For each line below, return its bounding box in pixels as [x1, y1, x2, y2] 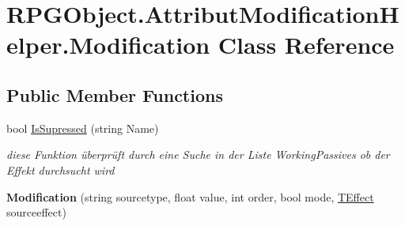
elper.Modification [6, 28, 210, 61]
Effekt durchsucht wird [6, 161, 115, 178]
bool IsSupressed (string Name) [6, 119, 159, 136]
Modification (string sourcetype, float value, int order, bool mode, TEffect [6, 188, 374, 205]
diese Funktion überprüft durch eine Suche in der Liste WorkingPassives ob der [6, 146, 390, 163]
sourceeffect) [6, 204, 66, 220]
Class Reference [218, 28, 395, 61]
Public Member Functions [6, 82, 223, 107]
